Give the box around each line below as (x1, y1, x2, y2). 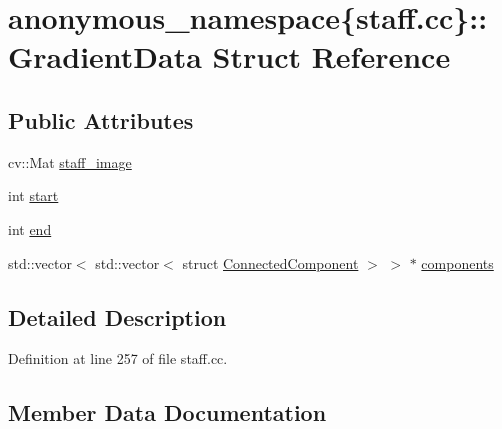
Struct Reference (212, 36, 451, 77)
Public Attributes (8, 104, 194, 135)
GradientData (8, 36, 202, 77)
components (421, 252, 494, 273)
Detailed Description (8, 301, 227, 332)
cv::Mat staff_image (8, 151, 132, 172)
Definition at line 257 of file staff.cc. (8, 348, 228, 369)
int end (8, 218, 52, 239)
